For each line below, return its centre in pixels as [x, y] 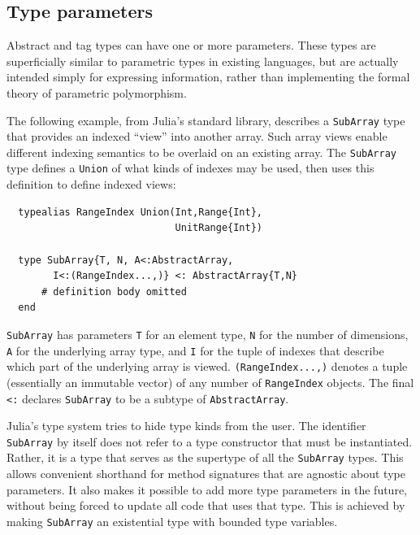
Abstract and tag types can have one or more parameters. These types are [191, 45]
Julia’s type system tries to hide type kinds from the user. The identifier [186, 426]
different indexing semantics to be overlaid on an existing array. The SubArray [201, 152]
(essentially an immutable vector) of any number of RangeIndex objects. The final [210, 382]
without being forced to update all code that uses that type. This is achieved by [206, 505]
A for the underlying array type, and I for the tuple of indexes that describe [195, 350]
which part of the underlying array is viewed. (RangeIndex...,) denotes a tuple [207, 366]
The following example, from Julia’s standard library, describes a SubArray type [206, 120]
